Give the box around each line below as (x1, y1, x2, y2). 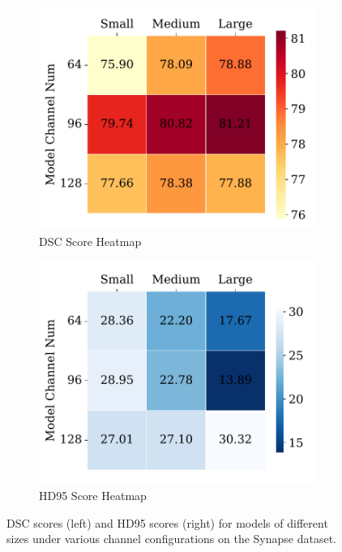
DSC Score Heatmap (39, 232, 142, 249)
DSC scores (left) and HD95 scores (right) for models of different (6, 514, 328, 531)
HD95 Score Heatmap (39, 487, 147, 504)
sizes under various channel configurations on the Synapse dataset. (6, 530, 336, 547)
